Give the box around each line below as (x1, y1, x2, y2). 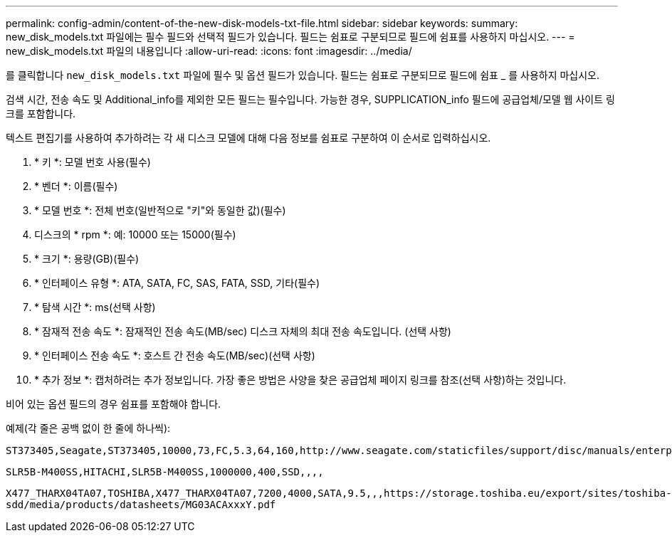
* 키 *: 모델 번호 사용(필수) (34, 156, 151, 168)
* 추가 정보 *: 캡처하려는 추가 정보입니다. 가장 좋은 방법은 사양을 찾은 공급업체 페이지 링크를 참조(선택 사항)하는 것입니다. (34, 374, 567, 386)
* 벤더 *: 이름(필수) (34, 180, 118, 192)
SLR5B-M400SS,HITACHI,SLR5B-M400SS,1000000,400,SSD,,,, (6, 466, 324, 478)
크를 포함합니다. (6, 107, 76, 120)
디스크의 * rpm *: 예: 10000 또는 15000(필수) (34, 228, 236, 241)
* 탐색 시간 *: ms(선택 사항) (34, 301, 156, 313)
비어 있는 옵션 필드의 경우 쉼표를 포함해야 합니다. (6, 398, 221, 410)
